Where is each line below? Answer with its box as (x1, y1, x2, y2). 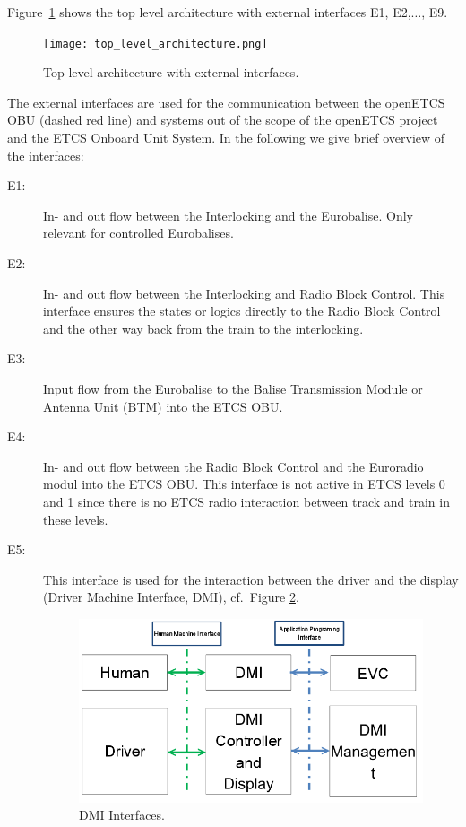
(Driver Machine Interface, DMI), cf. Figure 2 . (43, 588, 299, 606)
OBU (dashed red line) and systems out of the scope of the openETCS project (7, 110, 438, 129)
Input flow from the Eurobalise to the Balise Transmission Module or (43, 379, 423, 397)
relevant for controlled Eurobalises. (43, 223, 234, 242)
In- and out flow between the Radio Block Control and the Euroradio (43, 457, 424, 475)
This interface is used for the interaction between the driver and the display (43, 570, 459, 588)
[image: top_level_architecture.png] (43, 37, 268, 50)
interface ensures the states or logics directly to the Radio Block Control (43, 301, 441, 320)
